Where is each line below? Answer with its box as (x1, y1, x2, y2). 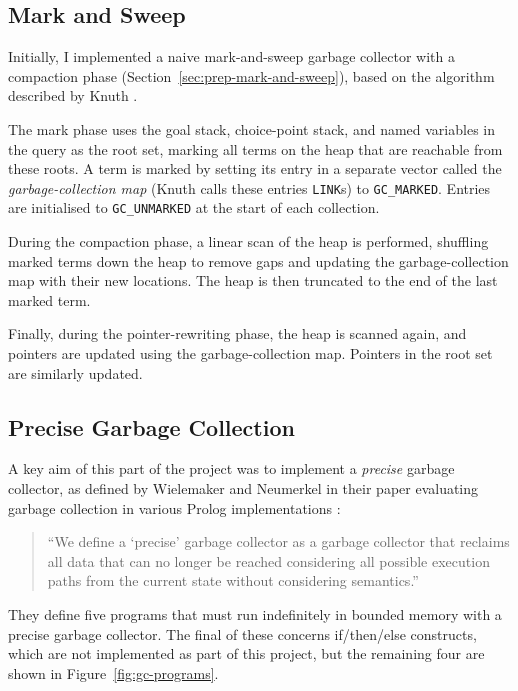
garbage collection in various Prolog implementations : (8, 497, 341, 518)
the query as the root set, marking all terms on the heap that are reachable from (8, 138, 503, 159)
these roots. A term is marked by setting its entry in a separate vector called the (8, 158, 502, 179)
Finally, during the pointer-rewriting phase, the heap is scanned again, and (8, 323, 467, 344)
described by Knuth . (8, 85, 138, 106)
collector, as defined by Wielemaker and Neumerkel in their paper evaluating (8, 478, 479, 499)
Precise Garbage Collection (8, 411, 295, 442)
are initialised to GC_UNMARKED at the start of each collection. (8, 197, 380, 218)
